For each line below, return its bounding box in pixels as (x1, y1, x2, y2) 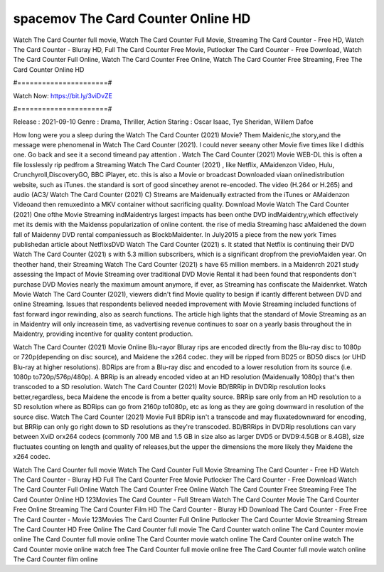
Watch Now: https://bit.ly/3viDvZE (13, 91, 113, 100)
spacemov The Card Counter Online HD (13, 11, 251, 26)
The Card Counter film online (13, 555, 99, 563)
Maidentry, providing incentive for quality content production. (13, 329, 193, 338)
